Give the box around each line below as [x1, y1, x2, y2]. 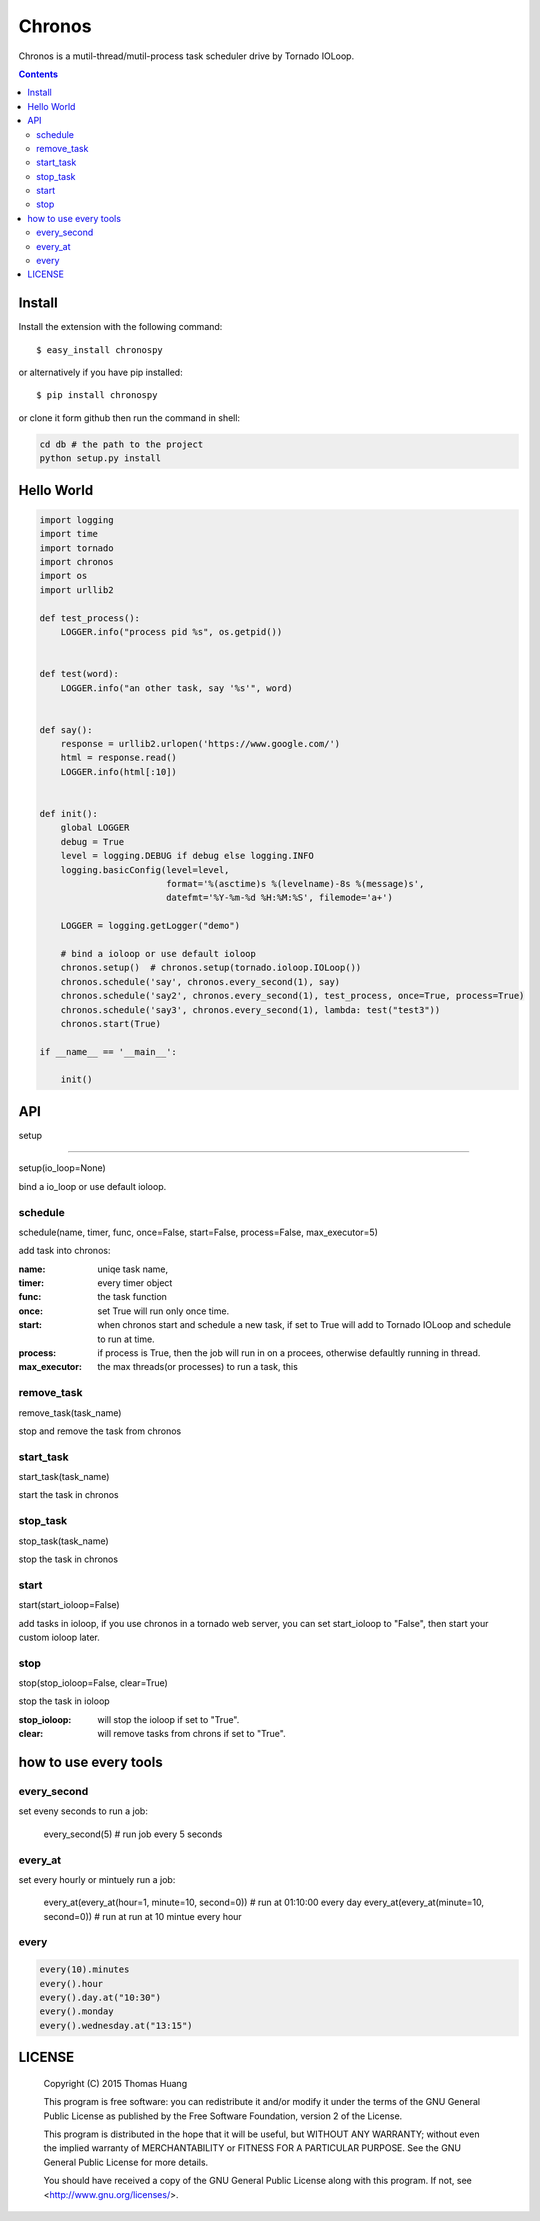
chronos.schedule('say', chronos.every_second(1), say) [60, 976, 341, 987]
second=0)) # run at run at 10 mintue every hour [43, 1910, 242, 1922]
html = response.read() [60, 752, 177, 764]
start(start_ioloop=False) [18, 1599, 120, 1611]
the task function [97, 1291, 167, 1303]
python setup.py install [39, 453, 162, 464]
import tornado [39, 542, 114, 554]
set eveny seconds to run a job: [18, 1805, 149, 1817]
